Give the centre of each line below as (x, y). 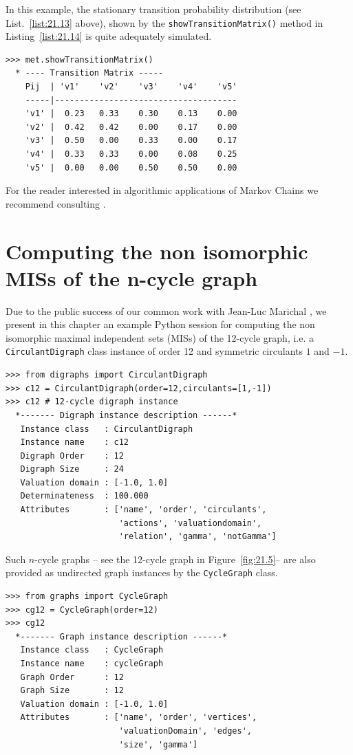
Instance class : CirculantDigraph (107, 429)
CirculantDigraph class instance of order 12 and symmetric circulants (154, 351)
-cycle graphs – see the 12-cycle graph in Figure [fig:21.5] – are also (175, 559)
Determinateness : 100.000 (84, 496)
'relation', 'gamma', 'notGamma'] (197, 537)
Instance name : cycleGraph (92, 664)
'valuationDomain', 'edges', (185, 731)
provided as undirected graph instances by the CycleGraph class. (142, 572)
